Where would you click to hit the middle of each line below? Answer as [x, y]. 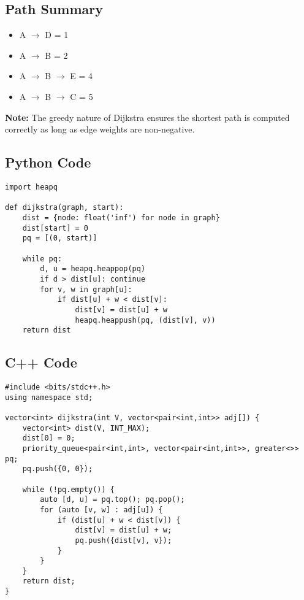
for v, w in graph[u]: [86, 289]
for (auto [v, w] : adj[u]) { [101, 510]
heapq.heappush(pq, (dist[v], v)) [145, 320]
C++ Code [41, 362]
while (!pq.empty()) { [68, 489]
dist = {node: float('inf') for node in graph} [121, 217]
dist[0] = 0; [49, 438]
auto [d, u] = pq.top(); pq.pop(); [112, 500]
